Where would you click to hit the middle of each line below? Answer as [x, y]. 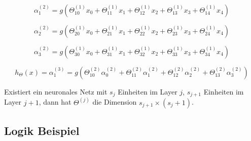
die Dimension [115, 102]
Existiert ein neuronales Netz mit [56, 91]
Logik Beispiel [42, 131]
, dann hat [55, 102]
